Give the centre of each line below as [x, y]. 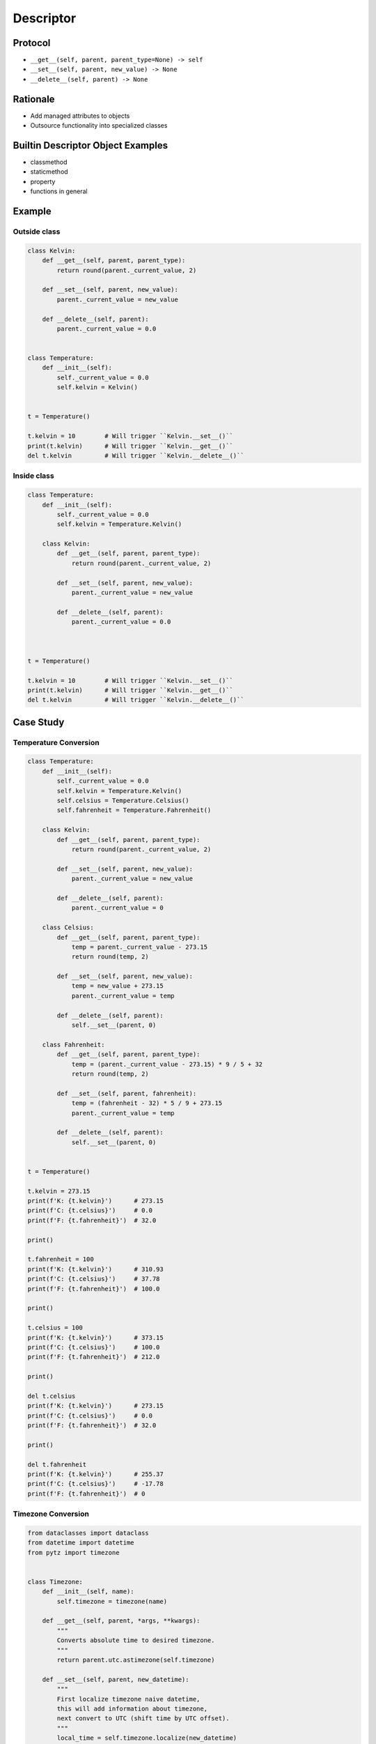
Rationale [34, 99]
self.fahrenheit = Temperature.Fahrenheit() [134, 810]
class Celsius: [68, 927]
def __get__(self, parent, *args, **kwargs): [121, 1621]
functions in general [59, 191]
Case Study [39, 722]
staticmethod [49, 172]
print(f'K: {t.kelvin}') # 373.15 [95, 1337]
